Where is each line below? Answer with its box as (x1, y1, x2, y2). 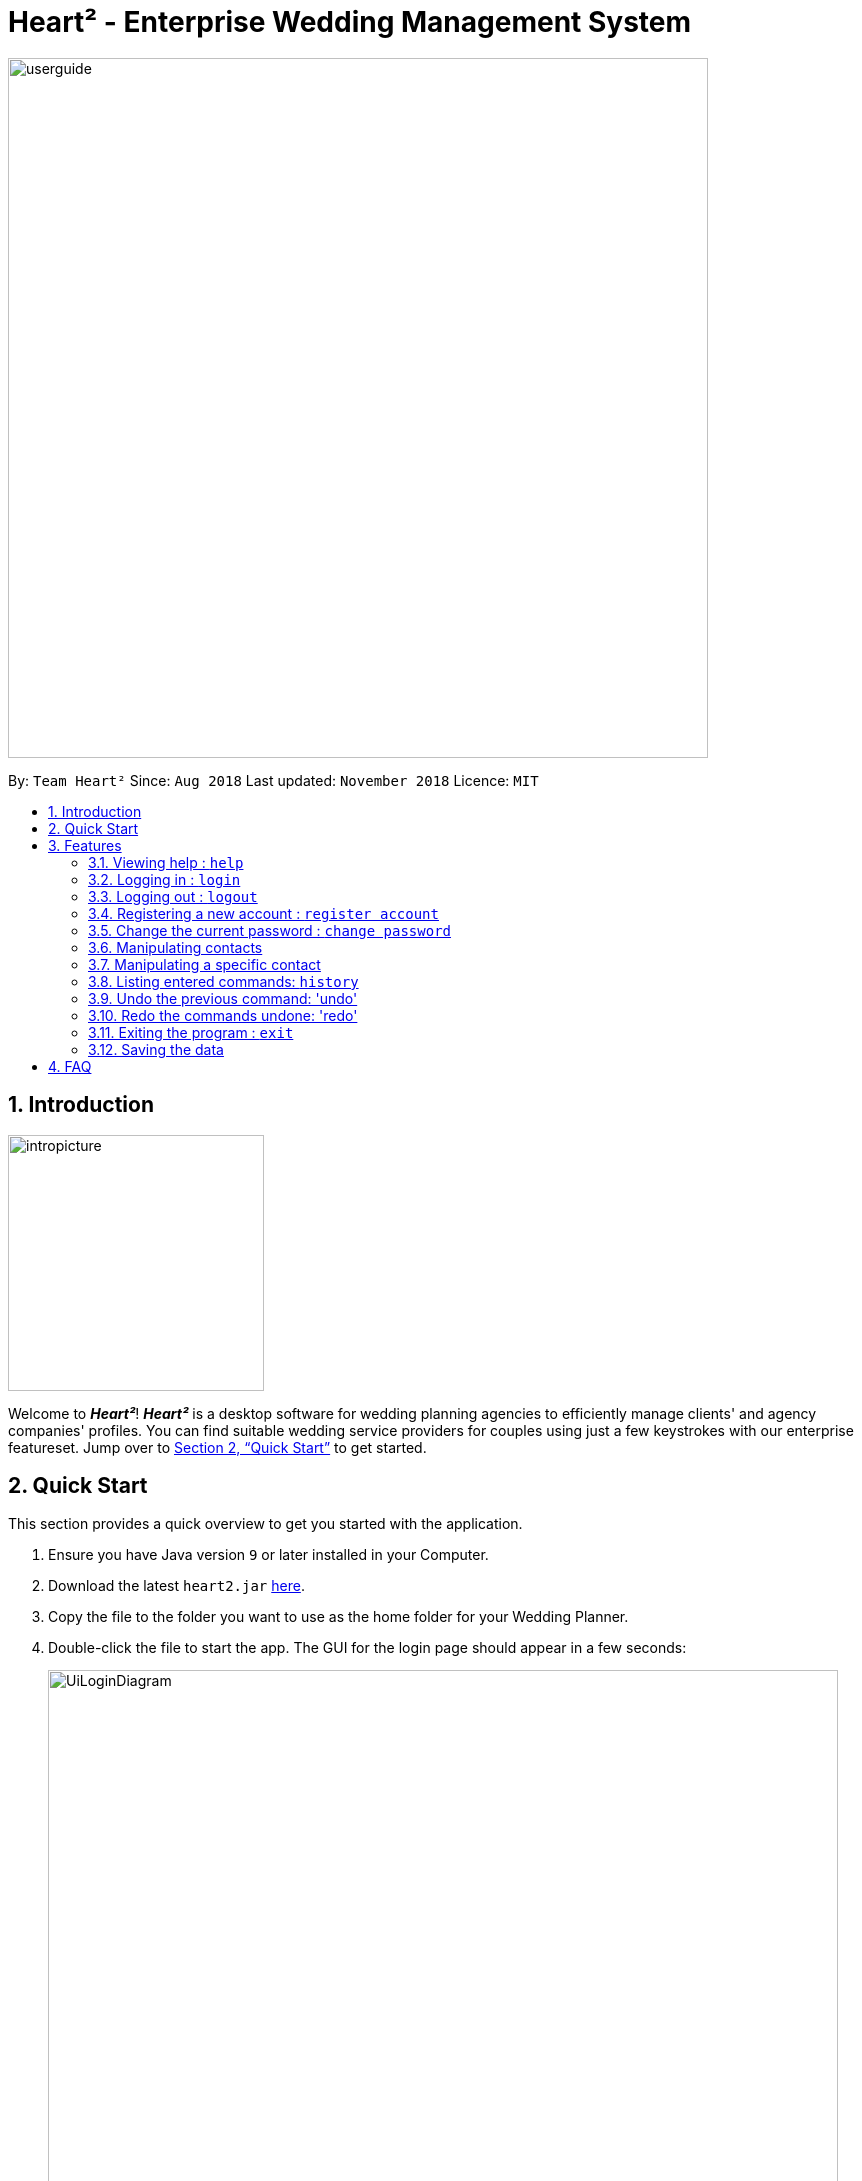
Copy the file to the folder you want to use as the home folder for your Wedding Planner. (48, 1608, 629, 1626)
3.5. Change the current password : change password (88, 921, 452, 939)
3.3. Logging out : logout (88, 887, 258, 905)
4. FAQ (48, 1057, 92, 1075)
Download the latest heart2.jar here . (48, 1577, 305, 1595)
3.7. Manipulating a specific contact (88, 955, 321, 973)
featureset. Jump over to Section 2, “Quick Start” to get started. (8, 1438, 427, 1456)
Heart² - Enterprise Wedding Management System (8, 5, 692, 39)
